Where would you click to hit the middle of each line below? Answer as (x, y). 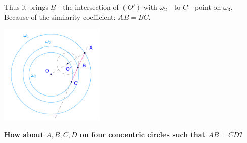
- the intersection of (88, 7)
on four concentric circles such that (142, 135)
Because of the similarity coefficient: (60, 16)
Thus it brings (26, 7)
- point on (205, 7)
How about (24, 135)
